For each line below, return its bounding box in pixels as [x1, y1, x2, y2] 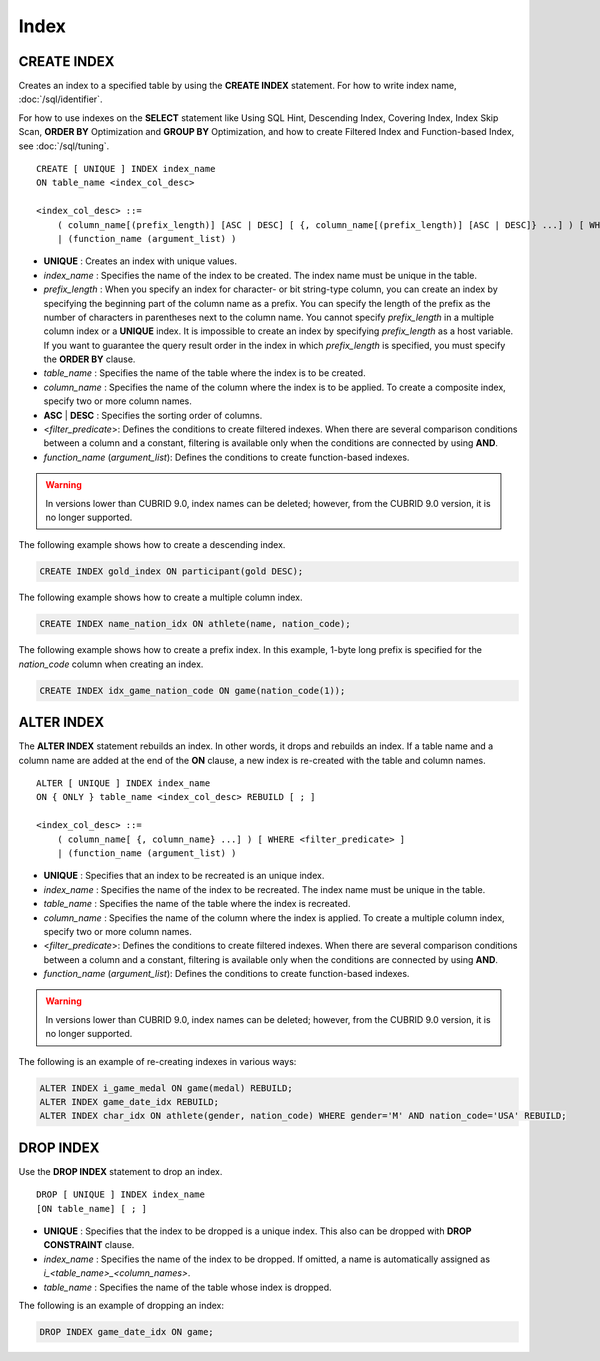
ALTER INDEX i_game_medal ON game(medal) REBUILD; [39, 1082, 294, 1094]
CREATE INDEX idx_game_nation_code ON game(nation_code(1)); [39, 685, 346, 696]
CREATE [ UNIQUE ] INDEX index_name [36, 163, 216, 175]
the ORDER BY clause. [43, 353, 136, 365]
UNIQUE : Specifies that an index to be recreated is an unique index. [43, 870, 325, 882]
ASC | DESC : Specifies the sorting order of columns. [43, 409, 263, 421]
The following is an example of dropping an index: [18, 1300, 225, 1312]
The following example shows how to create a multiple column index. [18, 591, 304, 604]
